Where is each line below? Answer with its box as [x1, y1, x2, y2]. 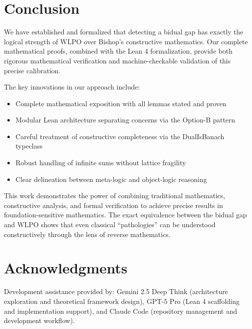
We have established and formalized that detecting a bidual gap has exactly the [4, 27, 243, 37]
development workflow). [4, 315, 75, 326]
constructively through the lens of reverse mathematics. [4, 229, 171, 239]
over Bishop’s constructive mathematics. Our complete [84, 36, 248, 46]
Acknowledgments [4, 258, 127, 278]
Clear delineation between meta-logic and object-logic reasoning [15, 174, 207, 184]
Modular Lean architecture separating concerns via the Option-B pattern [15, 115, 235, 125]
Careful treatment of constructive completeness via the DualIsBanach [15, 131, 225, 141]
